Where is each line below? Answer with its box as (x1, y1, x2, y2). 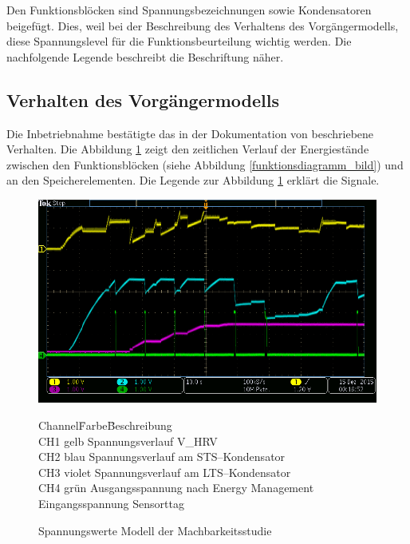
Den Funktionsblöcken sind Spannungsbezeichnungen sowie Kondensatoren (6, 2, 372, 18)
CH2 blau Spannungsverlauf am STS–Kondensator (38, 448, 286, 465)
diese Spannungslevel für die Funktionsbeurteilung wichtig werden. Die (6, 33, 352, 50)
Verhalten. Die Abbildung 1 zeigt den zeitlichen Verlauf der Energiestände (6, 141, 369, 157)
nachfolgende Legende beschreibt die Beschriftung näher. (6, 48, 284, 65)
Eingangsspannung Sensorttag (38, 494, 184, 511)
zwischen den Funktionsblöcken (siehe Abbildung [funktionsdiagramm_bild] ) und (6, 156, 404, 173)
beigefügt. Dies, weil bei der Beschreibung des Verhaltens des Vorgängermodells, (6, 17, 399, 34)
